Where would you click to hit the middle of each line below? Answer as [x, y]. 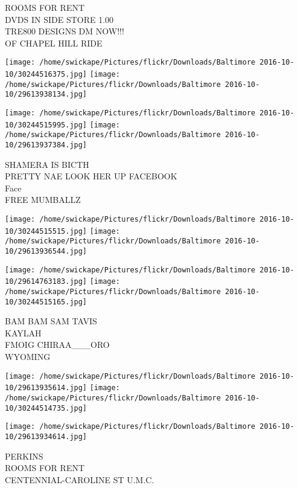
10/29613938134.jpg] [46, 95]
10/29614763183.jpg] [46, 282]
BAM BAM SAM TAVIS [51, 321]
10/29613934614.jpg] [46, 436]
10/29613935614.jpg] [46, 388]
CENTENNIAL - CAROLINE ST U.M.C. [80, 479]
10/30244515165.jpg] [46, 302]
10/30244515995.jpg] [46, 125]
